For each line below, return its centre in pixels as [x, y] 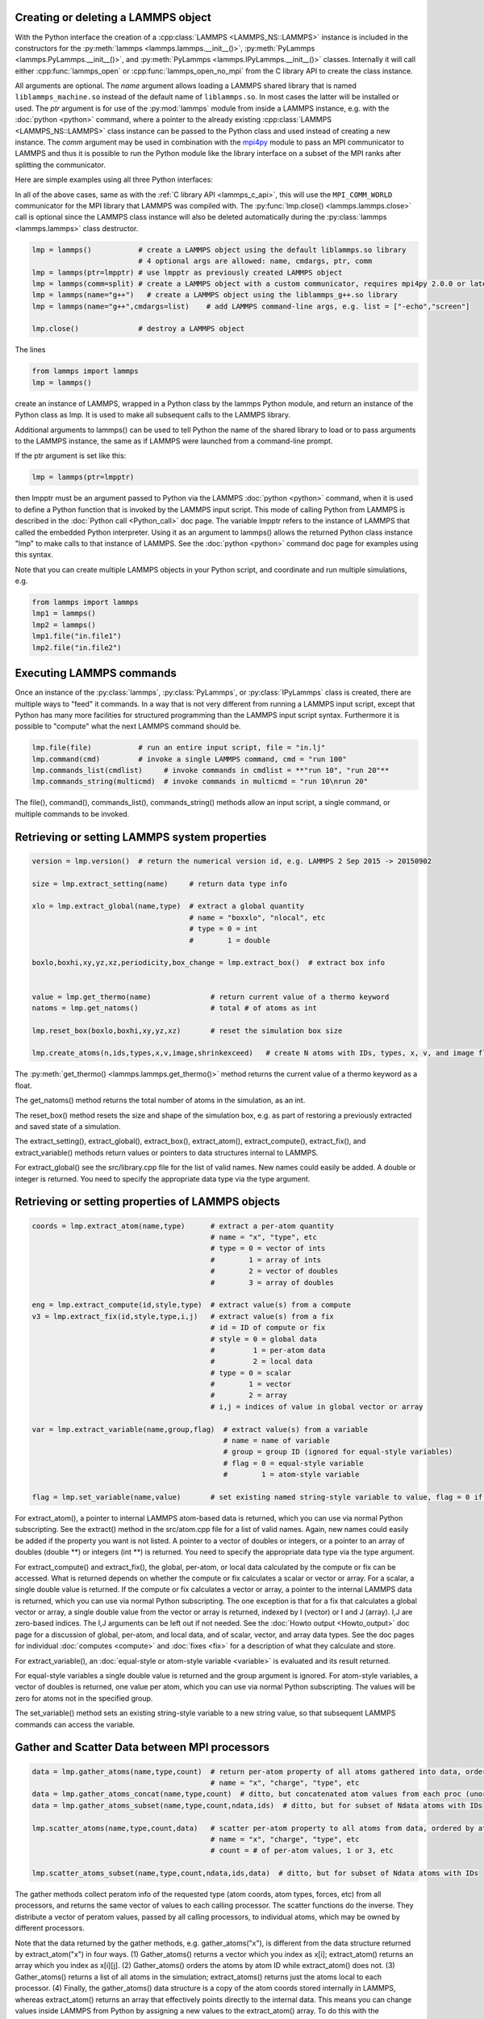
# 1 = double [229, 940]
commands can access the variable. [75, 1724]
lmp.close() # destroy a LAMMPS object [138, 329]
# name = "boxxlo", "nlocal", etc [257, 917]
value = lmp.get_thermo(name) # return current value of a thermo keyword [211, 997]
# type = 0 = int [223, 929]
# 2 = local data [261, 1362]
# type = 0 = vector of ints [268, 1249]
